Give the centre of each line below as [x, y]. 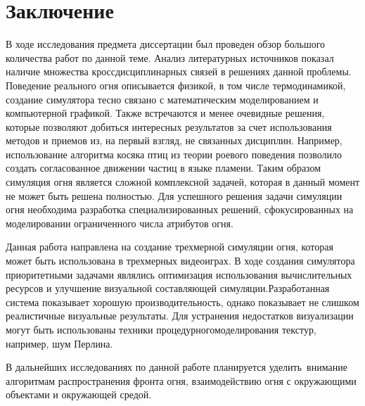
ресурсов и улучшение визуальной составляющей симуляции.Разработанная [168, 288]
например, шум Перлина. [59, 343]
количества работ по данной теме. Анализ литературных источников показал [170, 57]
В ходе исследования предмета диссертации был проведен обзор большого [166, 44]
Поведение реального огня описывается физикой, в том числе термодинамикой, [176, 85]
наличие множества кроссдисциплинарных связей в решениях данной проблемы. [179, 71]
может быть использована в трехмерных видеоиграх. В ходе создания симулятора [180, 261]
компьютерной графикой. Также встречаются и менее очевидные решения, [165, 113]
